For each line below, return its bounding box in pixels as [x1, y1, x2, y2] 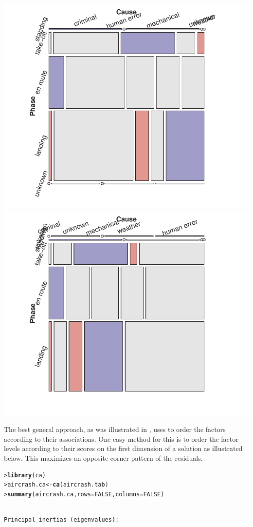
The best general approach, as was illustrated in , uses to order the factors [4, 424, 226, 434]
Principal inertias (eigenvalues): [4, 516, 119, 524]
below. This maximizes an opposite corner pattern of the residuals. [4, 452, 203, 463]
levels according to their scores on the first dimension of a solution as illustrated [4, 443, 243, 453]
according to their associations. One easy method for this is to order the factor [4, 433, 238, 444]
